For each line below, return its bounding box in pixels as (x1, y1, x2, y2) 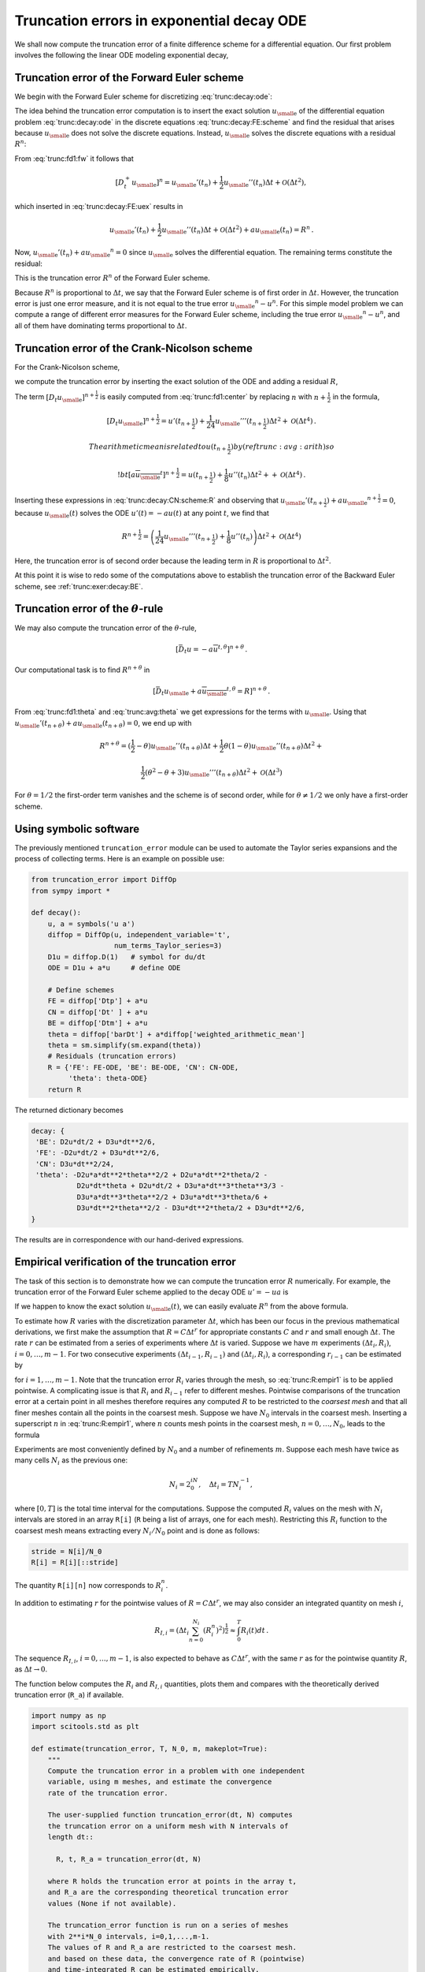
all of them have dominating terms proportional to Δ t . (14, 320, 187, 331)
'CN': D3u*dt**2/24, (35, 1160, 115, 1168)
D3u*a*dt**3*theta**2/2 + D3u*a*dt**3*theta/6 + (76, 1192, 268, 1201)
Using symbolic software (14, 822, 140, 835)
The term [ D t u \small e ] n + (14, 391, 94, 404)
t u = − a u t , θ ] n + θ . (183, 643, 248, 655)
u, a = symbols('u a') (47, 919, 135, 928)
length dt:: (47, 1832, 94, 1842)
